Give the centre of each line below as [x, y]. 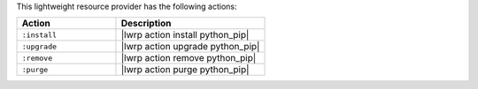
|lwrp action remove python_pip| [189, 58]
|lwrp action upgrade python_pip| [190, 47]
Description [146, 24]
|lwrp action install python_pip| [185, 35]
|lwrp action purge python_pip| [185, 70]
